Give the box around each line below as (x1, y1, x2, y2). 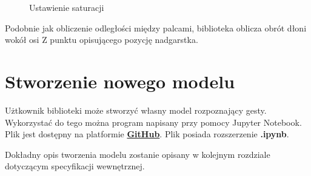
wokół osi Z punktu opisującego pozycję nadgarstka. (5, 33, 198, 46)
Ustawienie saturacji (29, 1, 104, 13)
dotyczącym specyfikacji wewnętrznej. (5, 160, 145, 172)
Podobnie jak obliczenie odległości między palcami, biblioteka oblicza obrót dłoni (5, 21, 307, 34)
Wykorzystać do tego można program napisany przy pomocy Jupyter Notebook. (5, 116, 302, 128)
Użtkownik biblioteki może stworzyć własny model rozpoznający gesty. (5, 103, 267, 116)
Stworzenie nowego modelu (5, 68, 235, 93)
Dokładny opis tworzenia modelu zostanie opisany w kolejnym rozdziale (5, 148, 270, 160)
